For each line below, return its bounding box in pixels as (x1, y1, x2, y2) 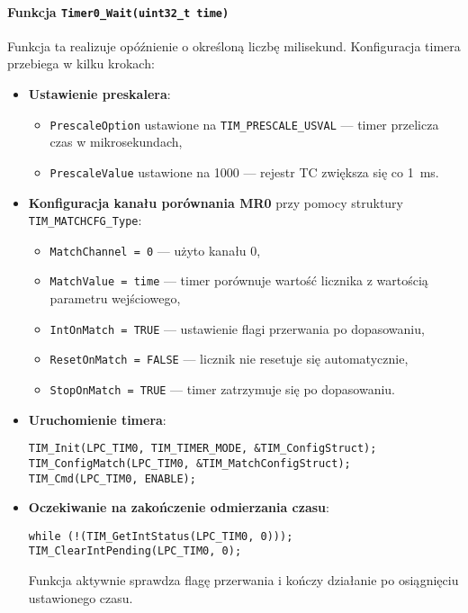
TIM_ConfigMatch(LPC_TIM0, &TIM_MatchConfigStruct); (28, 456, 351, 470)
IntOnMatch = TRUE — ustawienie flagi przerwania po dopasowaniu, (49, 319, 425, 338)
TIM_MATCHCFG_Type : (28, 211, 142, 230)
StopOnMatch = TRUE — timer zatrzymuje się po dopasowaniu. (49, 380, 396, 399)
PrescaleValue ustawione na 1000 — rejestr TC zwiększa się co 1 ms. (49, 162, 439, 181)
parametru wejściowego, (49, 289, 181, 308)
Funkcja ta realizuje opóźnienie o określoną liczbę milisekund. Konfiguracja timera (7, 36, 461, 55)
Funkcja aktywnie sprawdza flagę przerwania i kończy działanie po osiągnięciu (28, 571, 459, 590)
